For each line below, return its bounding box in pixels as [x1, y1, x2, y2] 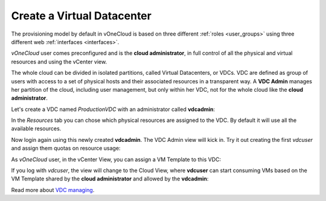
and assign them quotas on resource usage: [11, 145, 121, 152]
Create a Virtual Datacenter [11, 9, 152, 22]
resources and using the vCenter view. [11, 58, 107, 65]
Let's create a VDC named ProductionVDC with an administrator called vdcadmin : [11, 106, 216, 113]
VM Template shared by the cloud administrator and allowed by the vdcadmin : [11, 175, 209, 182]
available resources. [11, 125, 62, 132]
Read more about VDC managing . [11, 186, 95, 193]
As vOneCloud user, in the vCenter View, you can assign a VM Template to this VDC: [11, 156, 222, 163]
